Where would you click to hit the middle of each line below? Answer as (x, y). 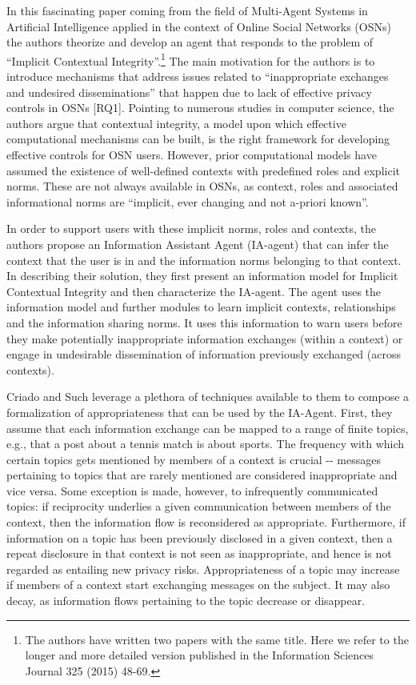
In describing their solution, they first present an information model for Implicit (202, 276)
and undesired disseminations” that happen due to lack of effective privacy (189, 92)
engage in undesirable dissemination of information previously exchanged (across (204, 354)
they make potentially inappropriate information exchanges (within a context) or (205, 338)
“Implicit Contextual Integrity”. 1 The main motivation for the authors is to (191, 59)
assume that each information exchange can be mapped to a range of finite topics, (208, 428)
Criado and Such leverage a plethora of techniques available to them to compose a (208, 397)
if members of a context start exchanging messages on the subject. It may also (198, 585)
